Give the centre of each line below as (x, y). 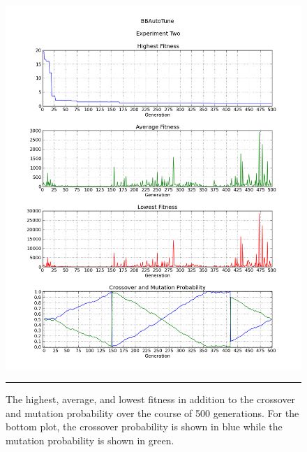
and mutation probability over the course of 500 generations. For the (152, 413)
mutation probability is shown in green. (90, 440)
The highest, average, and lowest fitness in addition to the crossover (151, 399)
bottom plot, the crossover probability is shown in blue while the (144, 427)
